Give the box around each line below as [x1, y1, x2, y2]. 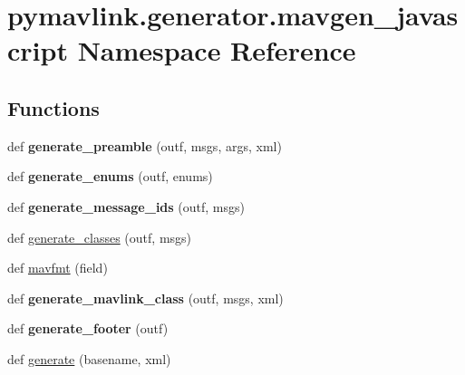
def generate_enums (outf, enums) [7, 167, 213, 186]
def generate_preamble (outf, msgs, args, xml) [7, 136, 282, 155]
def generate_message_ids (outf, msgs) [7, 197, 245, 216]
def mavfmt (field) [7, 258, 108, 277]
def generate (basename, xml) [7, 349, 171, 368]
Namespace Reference [77, 32, 356, 69]
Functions [7, 93, 100, 121]
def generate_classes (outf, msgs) [7, 227, 192, 246]
